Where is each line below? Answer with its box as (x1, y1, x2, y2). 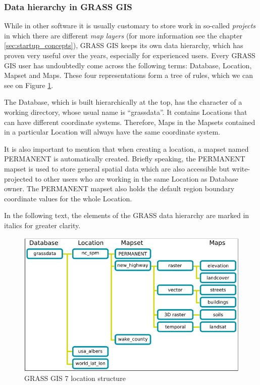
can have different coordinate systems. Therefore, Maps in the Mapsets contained (4, 116, 255, 127)
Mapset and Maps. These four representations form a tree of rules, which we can (4, 70, 253, 80)
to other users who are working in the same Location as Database (35, 173, 238, 184)
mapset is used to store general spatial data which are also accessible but (4, 163, 230, 174)
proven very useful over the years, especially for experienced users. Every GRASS (4, 50, 255, 60)
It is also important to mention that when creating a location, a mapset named (4, 143, 249, 154)
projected (4, 173, 33, 184)
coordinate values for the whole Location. (4, 193, 132, 203)
